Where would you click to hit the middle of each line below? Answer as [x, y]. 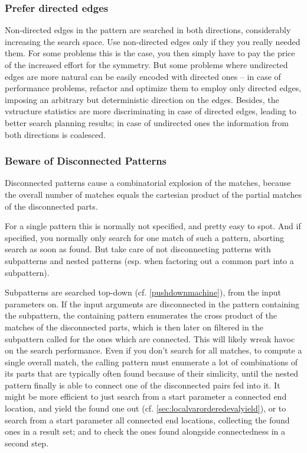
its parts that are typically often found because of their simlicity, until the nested [152, 373]
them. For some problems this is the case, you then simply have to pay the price [150, 53]
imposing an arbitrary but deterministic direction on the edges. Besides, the [142, 99]
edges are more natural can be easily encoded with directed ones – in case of [143, 76]
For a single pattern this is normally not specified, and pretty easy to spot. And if [153, 226]
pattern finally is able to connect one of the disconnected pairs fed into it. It [143, 385]
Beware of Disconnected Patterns [86, 161]
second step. [27, 443]
